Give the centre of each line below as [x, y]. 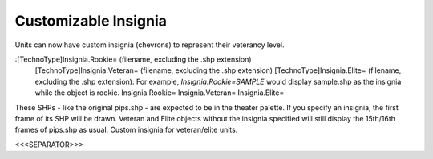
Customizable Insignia [91, 21]
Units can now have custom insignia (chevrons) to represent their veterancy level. [150, 45]
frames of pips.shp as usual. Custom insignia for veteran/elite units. [126, 130]
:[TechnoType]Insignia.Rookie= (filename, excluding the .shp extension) [133, 59]
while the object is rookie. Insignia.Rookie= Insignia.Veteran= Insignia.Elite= [160, 93]
